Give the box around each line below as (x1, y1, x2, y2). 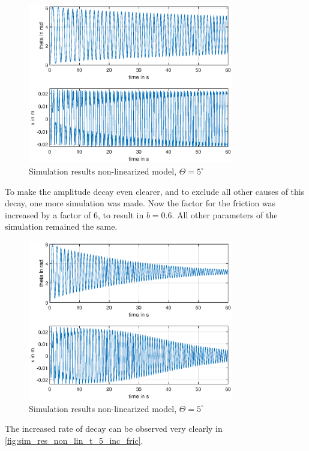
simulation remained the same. (5, 220, 118, 233)
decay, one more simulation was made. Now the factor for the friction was (5, 197, 276, 209)
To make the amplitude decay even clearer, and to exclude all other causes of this (5, 185, 305, 197)
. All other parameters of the (172, 208, 278, 221)
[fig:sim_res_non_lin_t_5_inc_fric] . (5, 434, 143, 446)
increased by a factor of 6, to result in (5, 208, 144, 221)
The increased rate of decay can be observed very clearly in (5, 422, 223, 435)
